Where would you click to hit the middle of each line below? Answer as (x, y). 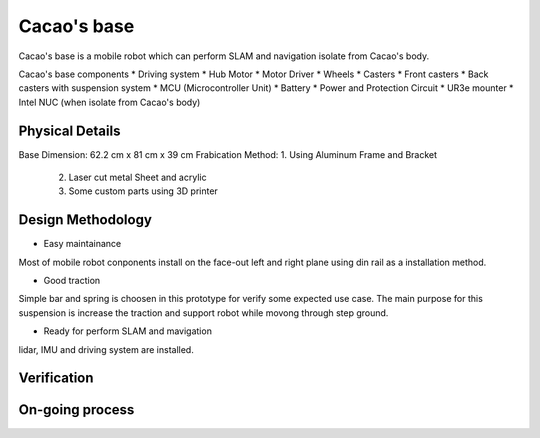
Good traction (72, 281)
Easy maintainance (82, 244)
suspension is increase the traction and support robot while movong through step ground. (203, 312)
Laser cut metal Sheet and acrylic (137, 177)
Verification (56, 378)
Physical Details (69, 130)
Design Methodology (85, 220)
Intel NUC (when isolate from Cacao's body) (109, 102)
